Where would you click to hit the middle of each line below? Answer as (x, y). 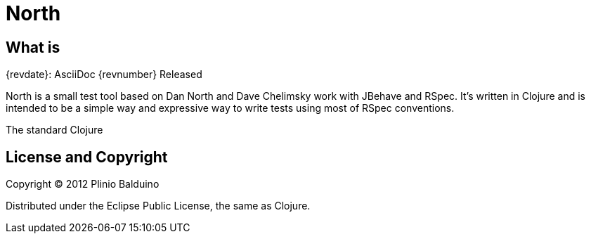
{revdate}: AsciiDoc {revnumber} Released (104, 75)
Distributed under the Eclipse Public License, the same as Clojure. (158, 206)
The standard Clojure (54, 130)
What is (33, 47)
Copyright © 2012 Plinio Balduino (83, 184)
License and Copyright (87, 157)
